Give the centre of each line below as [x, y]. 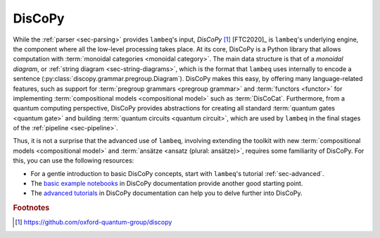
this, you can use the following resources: [74, 161]
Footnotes [31, 208]
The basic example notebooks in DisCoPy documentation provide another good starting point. [167, 184]
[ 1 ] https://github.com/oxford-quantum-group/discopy [94, 223]
